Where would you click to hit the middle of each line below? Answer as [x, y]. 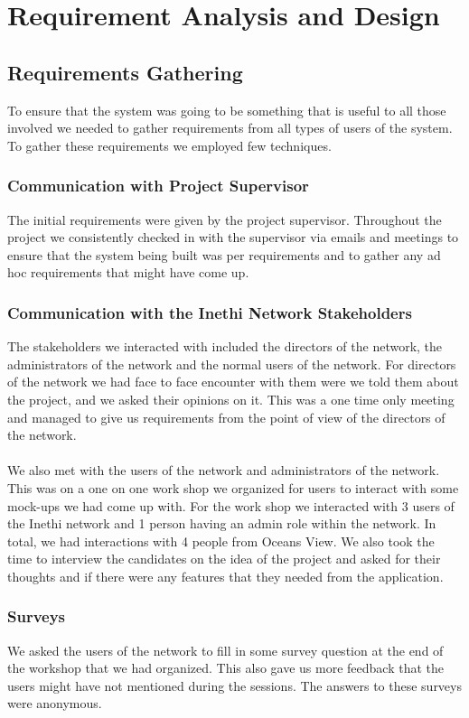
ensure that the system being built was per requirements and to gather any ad [224, 254]
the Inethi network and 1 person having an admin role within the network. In [222, 523]
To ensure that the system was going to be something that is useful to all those [227, 110]
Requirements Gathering [125, 72]
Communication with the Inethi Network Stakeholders [210, 312]
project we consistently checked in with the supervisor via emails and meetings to [233, 237]
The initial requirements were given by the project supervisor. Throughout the [225, 219]
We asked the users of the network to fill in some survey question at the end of [225, 650]
